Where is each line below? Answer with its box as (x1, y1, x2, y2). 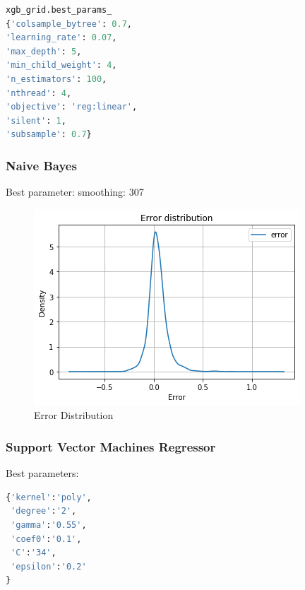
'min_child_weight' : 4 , (6, 60, 117, 71)
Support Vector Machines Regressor (6, 437, 216, 455)
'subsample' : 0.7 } (6, 129, 92, 140)
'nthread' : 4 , (6, 88, 72, 98)
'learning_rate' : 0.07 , (6, 33, 117, 43)
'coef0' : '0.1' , (11, 533, 82, 544)
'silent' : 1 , (6, 115, 66, 126)
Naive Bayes (6, 156, 77, 174)
